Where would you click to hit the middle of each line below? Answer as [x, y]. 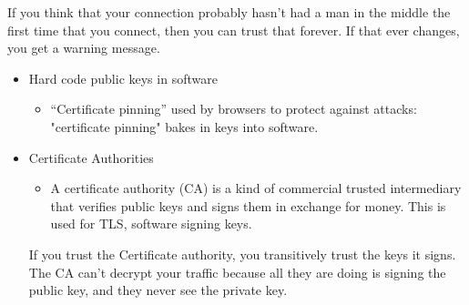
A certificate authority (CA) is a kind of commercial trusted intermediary [256, 188]
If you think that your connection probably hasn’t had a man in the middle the [229, 12]
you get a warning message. [84, 48]
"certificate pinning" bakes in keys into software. [184, 126]
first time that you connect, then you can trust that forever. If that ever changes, [234, 30]
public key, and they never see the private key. [158, 290]
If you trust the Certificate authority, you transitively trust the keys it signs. [242, 254]
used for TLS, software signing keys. [151, 224]
